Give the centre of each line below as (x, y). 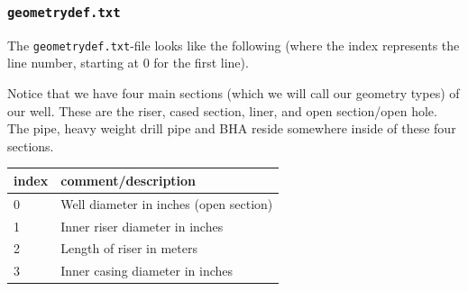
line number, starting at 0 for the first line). (128, 63)
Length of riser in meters (129, 248)
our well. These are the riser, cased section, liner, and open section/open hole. (222, 110)
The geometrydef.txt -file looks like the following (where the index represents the (234, 45)
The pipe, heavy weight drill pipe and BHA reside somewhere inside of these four (232, 128)
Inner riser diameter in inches (142, 226)
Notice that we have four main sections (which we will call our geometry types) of (234, 93)
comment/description (128, 180)
